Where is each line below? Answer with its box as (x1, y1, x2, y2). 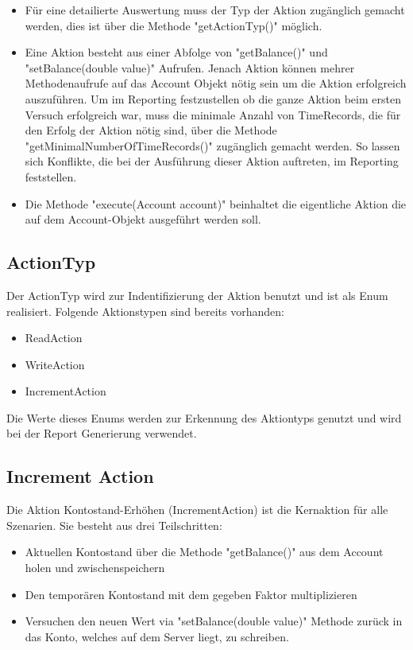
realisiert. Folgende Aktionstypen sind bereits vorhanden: (6, 302, 284, 319)
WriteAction (25, 356, 85, 372)
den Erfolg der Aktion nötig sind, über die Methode (25, 122, 277, 138)
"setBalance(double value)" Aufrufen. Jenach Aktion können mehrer (25, 59, 355, 76)
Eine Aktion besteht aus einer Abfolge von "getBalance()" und (25, 44, 328, 60)
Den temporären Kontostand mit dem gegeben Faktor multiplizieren (25, 586, 357, 602)
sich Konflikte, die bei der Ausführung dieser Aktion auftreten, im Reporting (25, 153, 399, 169)
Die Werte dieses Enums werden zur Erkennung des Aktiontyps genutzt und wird (6, 409, 402, 426)
